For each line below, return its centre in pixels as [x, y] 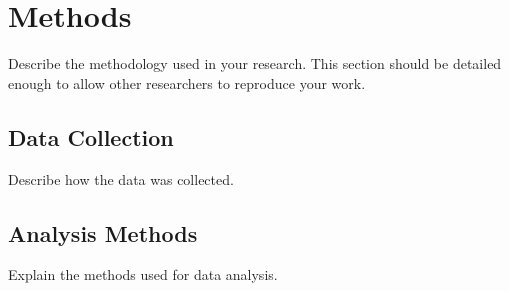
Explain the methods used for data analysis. [143, 274]
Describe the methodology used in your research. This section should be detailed [255, 63]
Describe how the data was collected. [121, 178]
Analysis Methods [103, 232]
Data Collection [91, 136]
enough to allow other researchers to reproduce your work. [187, 82]
